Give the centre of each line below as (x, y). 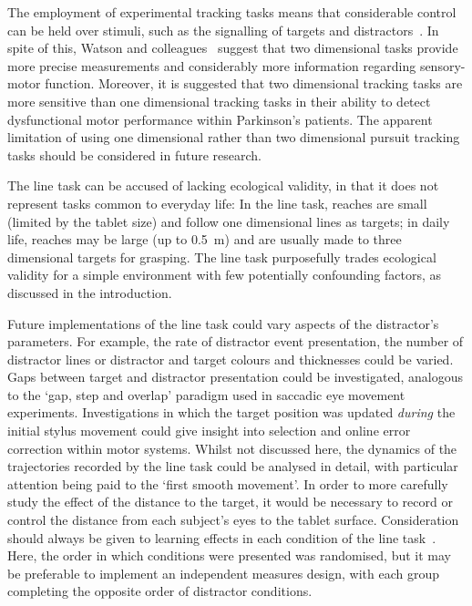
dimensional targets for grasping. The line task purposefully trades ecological (222, 257)
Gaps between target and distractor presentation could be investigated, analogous (235, 377)
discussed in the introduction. (90, 292)
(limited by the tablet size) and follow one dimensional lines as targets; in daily (229, 221)
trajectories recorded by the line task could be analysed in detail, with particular (233, 466)
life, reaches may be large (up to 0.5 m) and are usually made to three (205, 239)
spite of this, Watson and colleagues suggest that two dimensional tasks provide (233, 48)
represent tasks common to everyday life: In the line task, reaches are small (217, 203)
